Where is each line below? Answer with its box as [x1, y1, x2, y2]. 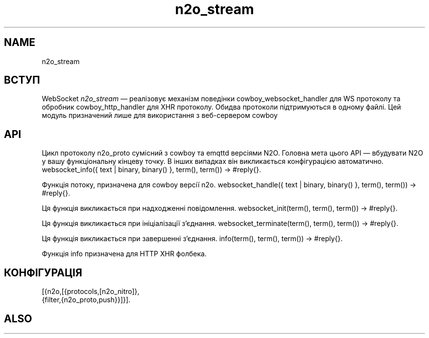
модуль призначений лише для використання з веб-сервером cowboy [42, 111, 278, 120]
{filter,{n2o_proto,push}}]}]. [42, 295, 131, 304]
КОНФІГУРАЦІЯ [4, 266, 82, 279]
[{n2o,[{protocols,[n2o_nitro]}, [42, 287, 140, 296]
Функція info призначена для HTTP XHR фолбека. [42, 249, 207, 258]
